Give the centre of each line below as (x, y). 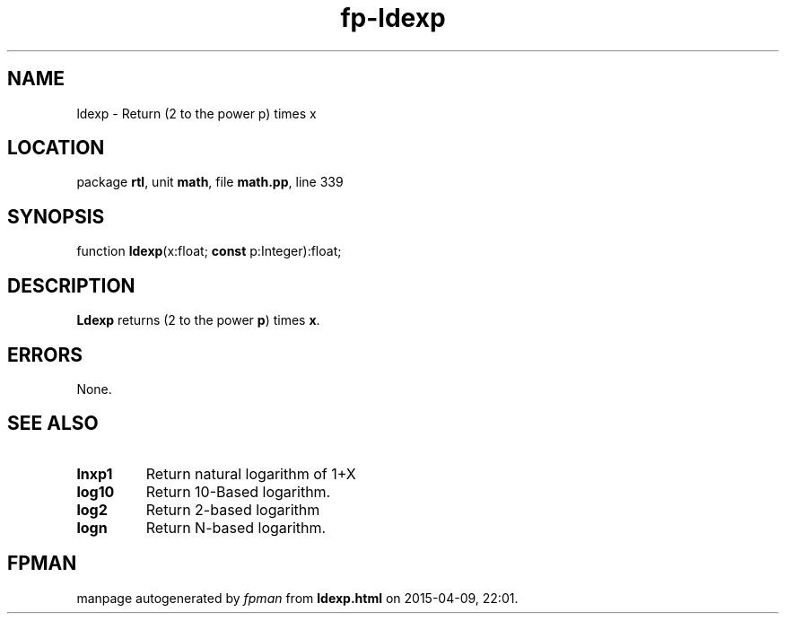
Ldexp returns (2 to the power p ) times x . (198, 320)
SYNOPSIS (56, 216)
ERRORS (45, 354)
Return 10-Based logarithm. (238, 491)
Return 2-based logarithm (233, 509)
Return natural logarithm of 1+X (251, 473)
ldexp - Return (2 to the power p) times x (196, 113)
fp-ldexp (393, 18)
